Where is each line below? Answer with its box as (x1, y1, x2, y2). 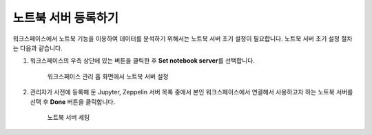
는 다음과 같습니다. (12, 43, 63, 52)
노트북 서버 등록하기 (12, 10, 119, 25)
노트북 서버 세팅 (47, 113, 90, 121)
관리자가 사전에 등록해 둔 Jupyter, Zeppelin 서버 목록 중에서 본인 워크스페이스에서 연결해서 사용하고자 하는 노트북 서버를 (30, 88, 353, 96)
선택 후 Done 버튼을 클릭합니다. (30, 97, 116, 106)
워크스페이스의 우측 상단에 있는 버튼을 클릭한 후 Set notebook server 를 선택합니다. (30, 56, 255, 65)
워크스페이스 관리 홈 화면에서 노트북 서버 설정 (47, 72, 169, 81)
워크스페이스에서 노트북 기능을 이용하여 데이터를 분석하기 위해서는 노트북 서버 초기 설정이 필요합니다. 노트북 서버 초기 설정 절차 (12, 34, 353, 43)
